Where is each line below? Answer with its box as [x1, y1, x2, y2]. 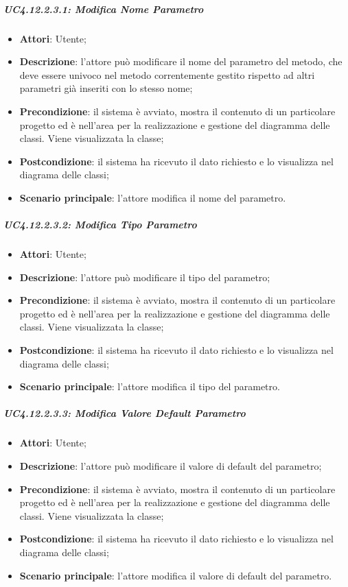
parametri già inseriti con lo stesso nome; [19, 81, 193, 95]
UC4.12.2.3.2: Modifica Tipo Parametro [3, 217, 197, 232]
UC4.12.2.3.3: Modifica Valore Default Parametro [3, 406, 246, 420]
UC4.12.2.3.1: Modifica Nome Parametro [3, 1, 204, 16]
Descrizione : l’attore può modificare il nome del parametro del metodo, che [19, 54, 343, 69]
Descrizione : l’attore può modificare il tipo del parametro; [19, 269, 270, 284]
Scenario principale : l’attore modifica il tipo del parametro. [19, 379, 280, 394]
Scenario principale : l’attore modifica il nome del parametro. [19, 190, 286, 204]
